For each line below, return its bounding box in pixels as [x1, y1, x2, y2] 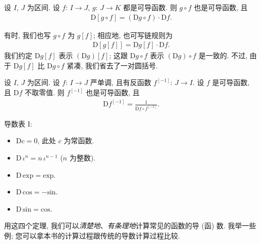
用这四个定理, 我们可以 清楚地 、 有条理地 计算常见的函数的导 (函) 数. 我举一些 [4, 220, 256, 231]
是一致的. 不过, [198, 50, 247, 61]
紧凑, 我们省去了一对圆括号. [67, 60, 158, 70]
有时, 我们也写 [4, 29, 51, 40]
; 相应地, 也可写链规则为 [93, 29, 173, 40]
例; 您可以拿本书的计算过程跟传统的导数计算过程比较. [4, 230, 180, 240]
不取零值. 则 [24, 87, 65, 98]
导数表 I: [4, 118, 32, 129]
